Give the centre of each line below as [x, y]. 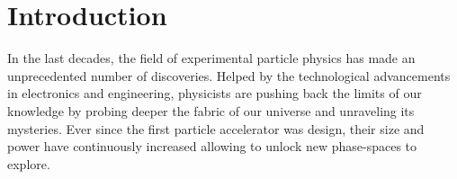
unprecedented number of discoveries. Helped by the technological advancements [229, 75]
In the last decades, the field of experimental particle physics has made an [211, 58]
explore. [29, 163]
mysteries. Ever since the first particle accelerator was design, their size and [216, 128]
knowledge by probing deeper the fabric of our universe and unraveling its [211, 110]
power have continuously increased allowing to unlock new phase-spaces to [212, 146]
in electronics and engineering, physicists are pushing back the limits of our [215, 93]
